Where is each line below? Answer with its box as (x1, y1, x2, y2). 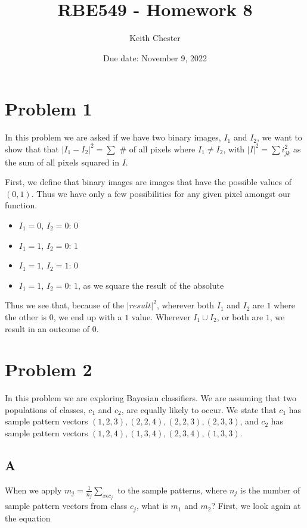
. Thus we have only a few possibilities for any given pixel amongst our (31, 187, 291, 199)
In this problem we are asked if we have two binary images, (5, 131, 221, 143)
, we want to (257, 131, 302, 143)
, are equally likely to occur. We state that (121, 403, 277, 415)
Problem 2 (5, 357, 92, 382)
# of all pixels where (119, 142, 196, 155)
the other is (5, 310, 47, 323)
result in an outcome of (5, 322, 90, 335)
